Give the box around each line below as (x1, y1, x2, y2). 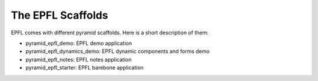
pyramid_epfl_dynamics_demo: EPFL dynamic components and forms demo (25, 48, 210, 55)
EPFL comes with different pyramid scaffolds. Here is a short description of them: (11, 29, 208, 36)
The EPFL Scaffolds (11, 9, 108, 22)
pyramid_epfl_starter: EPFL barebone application (25, 64, 144, 71)
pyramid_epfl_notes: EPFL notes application (25, 56, 132, 63)
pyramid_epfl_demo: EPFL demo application (25, 40, 132, 47)
